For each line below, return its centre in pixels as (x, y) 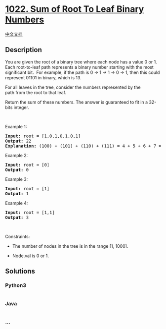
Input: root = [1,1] (30, 212)
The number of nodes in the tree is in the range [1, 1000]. (70, 246)
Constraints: (18, 236)
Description (23, 50)
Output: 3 (17, 217)
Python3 (16, 285)
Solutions (20, 271)
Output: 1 (17, 193)
